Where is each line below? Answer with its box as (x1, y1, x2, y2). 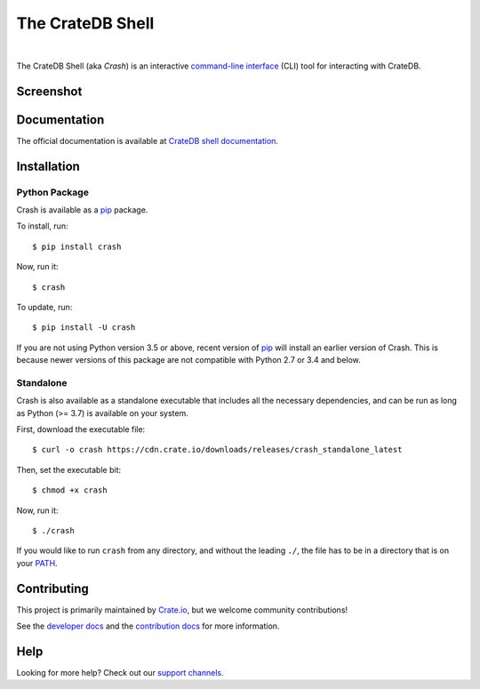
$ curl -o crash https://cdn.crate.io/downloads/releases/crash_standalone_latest (32, 445, 403, 455)
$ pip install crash (32, 241, 122, 252)
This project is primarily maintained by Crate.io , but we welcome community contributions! (16, 605, 348, 615)
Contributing (16, 581, 89, 596)
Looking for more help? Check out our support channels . (16, 668, 224, 677)
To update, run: (16, 301, 73, 312)
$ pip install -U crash (32, 323, 136, 332)
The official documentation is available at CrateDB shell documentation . (16, 135, 279, 146)
